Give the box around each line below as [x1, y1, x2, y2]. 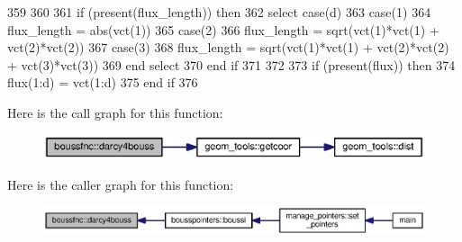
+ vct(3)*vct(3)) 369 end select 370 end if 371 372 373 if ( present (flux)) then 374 [7, 55, 456, 74]
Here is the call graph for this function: [7, 103, 223, 121]
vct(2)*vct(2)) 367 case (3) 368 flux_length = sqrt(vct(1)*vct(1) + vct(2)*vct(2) [7, 38, 449, 57]
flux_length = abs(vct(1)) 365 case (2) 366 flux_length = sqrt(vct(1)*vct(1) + [7, 20, 439, 39]
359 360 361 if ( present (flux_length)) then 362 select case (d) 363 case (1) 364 [7, 3, 431, 21]
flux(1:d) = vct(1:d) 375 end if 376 [7, 73, 198, 92]
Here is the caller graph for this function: [7, 175, 234, 193]
